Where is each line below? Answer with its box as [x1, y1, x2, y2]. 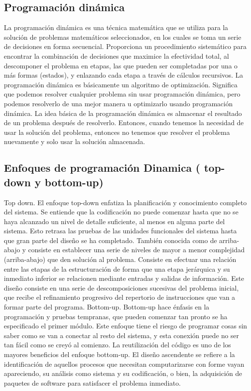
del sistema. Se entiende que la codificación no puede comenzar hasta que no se [4, 207, 238, 217]
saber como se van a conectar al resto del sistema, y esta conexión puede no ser [4, 330, 239, 340]
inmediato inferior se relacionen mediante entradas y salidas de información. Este [4, 273, 244, 283]
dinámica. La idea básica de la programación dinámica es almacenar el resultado [4, 108, 242, 118]
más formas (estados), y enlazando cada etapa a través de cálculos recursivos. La [4, 70, 243, 80]
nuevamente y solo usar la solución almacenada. [4, 136, 145, 147]
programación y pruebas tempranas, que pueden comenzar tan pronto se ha [4, 311, 228, 321]
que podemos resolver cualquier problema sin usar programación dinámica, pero [4, 89, 240, 99]
